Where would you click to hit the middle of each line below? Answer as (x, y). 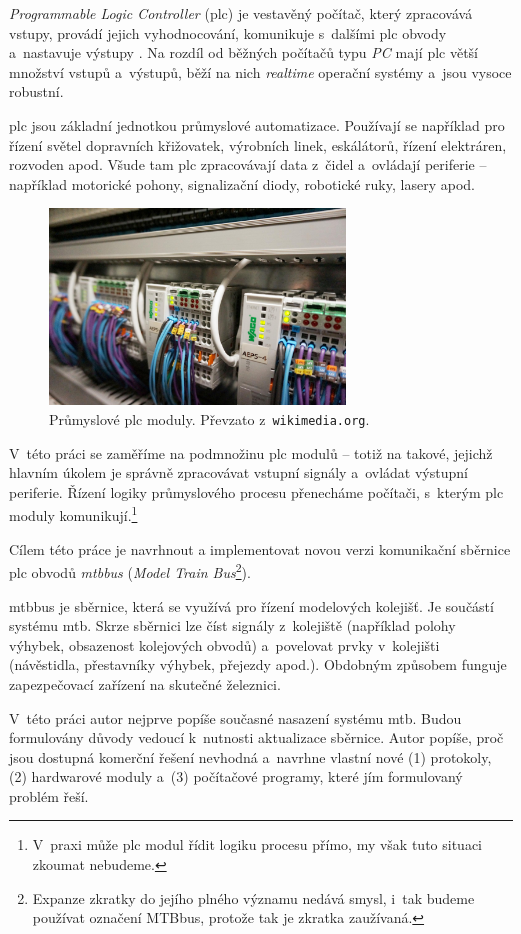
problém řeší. (49, 795)
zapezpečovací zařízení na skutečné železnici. (145, 683)
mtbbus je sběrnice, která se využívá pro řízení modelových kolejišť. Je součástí (251, 605)
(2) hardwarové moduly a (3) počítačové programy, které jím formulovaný (236, 776)
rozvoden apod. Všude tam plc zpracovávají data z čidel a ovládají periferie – (248, 164)
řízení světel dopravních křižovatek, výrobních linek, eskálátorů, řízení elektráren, (258, 144)
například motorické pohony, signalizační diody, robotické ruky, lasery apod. (242, 183)
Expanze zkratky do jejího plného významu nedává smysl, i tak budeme (253, 897)
